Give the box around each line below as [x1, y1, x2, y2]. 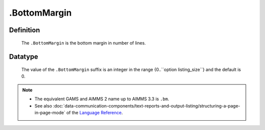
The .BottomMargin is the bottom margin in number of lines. [21, 40, 146, 46]
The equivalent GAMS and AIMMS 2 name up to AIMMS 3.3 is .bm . [34, 96, 169, 102]
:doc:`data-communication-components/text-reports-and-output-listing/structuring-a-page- [53, 103, 240, 108]
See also [34, 103, 53, 108]
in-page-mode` [34, 109, 66, 115]
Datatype [9, 53, 38, 61]
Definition [9, 26, 40, 34]
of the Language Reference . [66, 109, 123, 115]
